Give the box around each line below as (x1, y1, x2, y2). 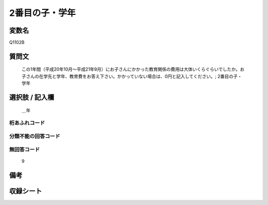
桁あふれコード (9, 119, 45, 126)
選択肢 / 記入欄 (9, 93, 55, 102)
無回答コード (9, 146, 40, 153)
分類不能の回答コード (9, 133, 61, 140)
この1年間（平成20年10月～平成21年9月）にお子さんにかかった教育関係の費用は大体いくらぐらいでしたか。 (21, 66, 240, 72)
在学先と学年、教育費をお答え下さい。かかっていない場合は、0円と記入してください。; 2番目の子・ (39, 73, 242, 79)
